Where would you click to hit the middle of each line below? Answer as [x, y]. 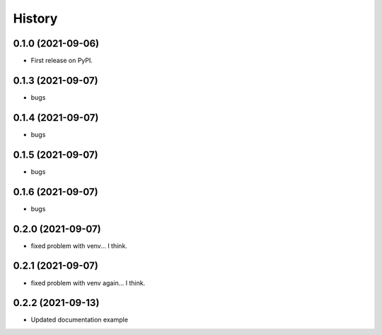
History [35, 18]
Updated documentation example [80, 320]
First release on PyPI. [62, 61]
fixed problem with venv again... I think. [88, 283]
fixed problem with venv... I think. [79, 246]
